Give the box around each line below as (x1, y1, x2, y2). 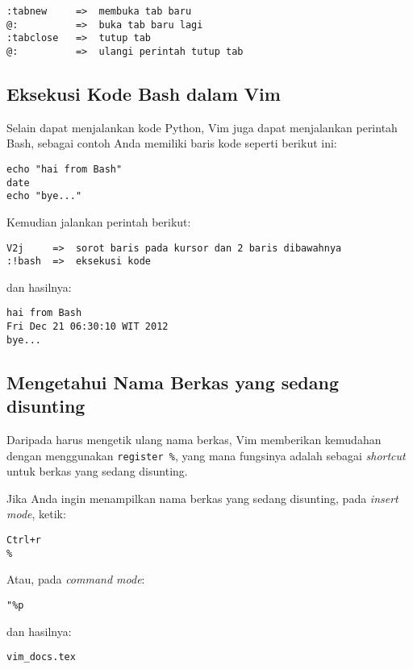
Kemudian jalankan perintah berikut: (6, 213, 191, 230)
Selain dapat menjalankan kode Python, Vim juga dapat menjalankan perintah (6, 118, 398, 135)
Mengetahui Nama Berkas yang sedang (6, 369, 339, 394)
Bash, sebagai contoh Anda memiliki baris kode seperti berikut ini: (6, 135, 337, 152)
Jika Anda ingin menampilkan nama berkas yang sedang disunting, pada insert (6, 489, 398, 506)
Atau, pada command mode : (6, 571, 145, 588)
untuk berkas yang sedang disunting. (6, 463, 188, 480)
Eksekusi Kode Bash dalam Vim (6, 81, 281, 106)
